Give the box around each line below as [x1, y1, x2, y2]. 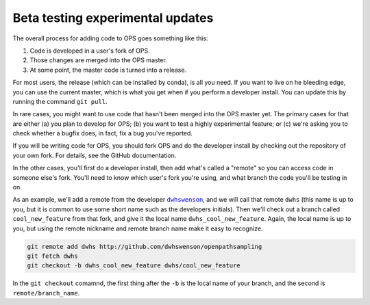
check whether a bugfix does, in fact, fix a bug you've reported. [12, 129, 193, 137]
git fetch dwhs [27, 252, 78, 260]
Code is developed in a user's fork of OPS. [29, 47, 150, 55]
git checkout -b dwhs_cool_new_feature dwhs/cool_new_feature [27, 262, 241, 269]
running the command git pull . [12, 97, 108, 105]
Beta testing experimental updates [12, 10, 214, 25]
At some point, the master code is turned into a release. [29, 66, 187, 74]
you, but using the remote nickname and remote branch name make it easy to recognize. [12, 224, 263, 233]
